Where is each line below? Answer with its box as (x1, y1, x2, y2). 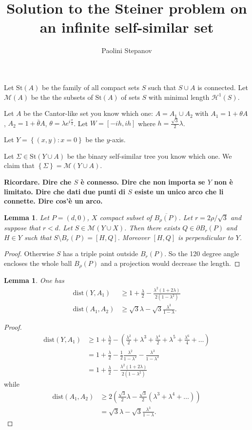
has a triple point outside (63, 248, 138, 259)
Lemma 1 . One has (4, 275, 64, 285)
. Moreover (117, 232, 150, 242)
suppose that (4, 223, 40, 233)
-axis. (110, 134, 126, 145)
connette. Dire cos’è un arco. (4, 196, 103, 206)
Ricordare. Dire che (4, 177, 72, 187)
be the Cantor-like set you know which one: (23, 108, 153, 118)
